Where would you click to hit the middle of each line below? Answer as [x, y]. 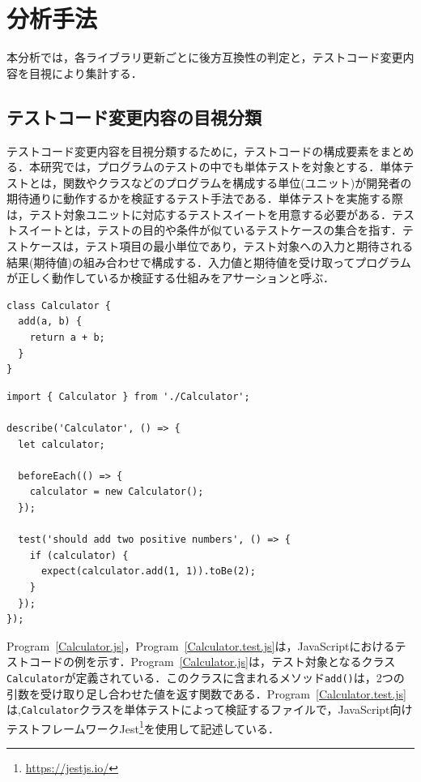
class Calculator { [59, 305]
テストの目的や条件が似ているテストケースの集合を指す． [249, 230]
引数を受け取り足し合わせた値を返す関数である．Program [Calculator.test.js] [206, 693]
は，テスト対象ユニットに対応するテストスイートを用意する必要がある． [199, 214]
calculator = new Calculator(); [117, 492]
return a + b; [67, 338]
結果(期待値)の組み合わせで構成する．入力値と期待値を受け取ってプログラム [209, 262]
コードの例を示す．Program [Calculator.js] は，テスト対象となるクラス [212, 662]
